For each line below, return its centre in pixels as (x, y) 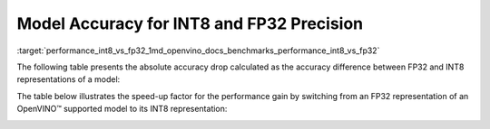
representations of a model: (69, 79)
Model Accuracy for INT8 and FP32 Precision (190, 23)
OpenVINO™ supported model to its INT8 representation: (122, 109)
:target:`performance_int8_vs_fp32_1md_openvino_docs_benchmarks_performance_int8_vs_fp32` (198, 51)
